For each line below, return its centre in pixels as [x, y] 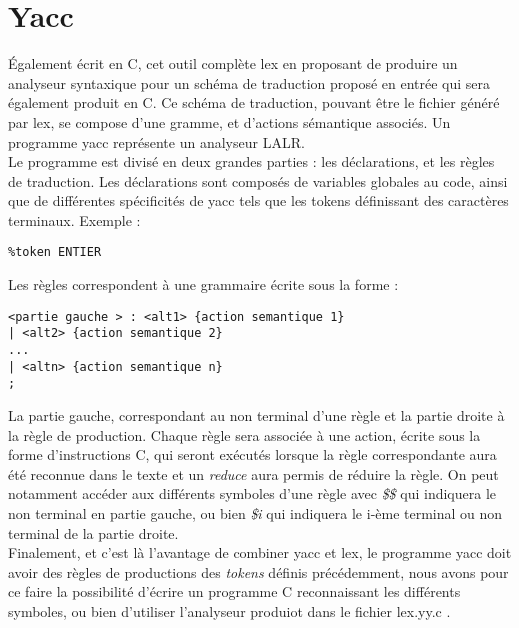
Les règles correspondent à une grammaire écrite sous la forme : [203, 284]
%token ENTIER [55, 252]
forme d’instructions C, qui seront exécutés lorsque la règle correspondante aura [252, 454]
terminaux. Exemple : [74, 219]
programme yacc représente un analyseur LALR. [156, 141]
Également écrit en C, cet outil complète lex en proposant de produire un [233, 63]
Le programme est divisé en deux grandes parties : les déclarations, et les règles [251, 161]
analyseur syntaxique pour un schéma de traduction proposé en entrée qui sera [249, 82]
